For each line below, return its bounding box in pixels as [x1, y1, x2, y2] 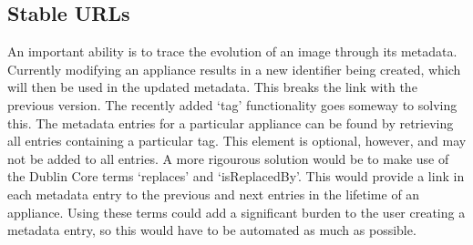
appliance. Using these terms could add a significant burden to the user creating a [7, 202, 466, 221]
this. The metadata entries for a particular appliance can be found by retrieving [7, 113, 454, 132]
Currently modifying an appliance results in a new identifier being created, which [7, 59, 461, 78]
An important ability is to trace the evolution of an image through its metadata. [7, 42, 458, 61]
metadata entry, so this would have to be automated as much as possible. [7, 220, 416, 240]
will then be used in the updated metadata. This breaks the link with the [7, 77, 417, 97]
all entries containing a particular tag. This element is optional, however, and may [7, 131, 467, 150]
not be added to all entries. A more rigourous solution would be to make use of [7, 148, 449, 168]
